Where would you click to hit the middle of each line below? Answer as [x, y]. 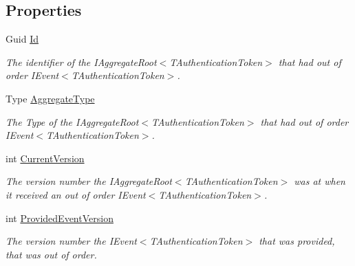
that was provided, [297, 241]
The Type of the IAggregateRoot [72, 121]
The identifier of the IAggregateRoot [81, 62]
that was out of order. [51, 254]
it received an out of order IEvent [76, 194]
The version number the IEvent [71, 241]
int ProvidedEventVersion [60, 218]
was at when [320, 181]
